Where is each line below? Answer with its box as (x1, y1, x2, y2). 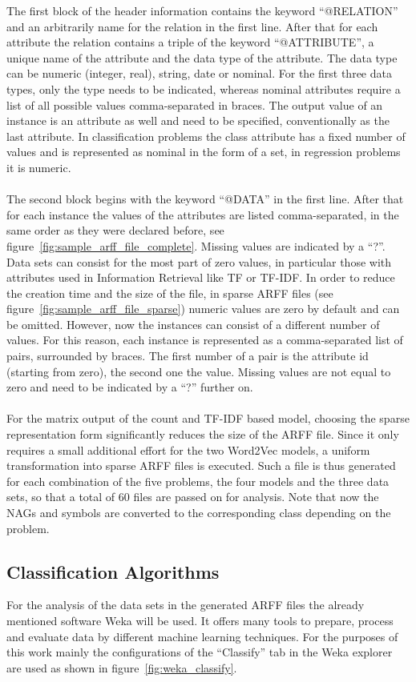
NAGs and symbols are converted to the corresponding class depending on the (6, 504, 391, 520)
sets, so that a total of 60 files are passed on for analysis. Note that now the (6, 488, 379, 505)
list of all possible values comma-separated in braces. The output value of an (6, 96, 383, 113)
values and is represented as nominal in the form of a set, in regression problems (6, 143, 401, 160)
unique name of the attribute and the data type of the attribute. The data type (6, 49, 398, 66)
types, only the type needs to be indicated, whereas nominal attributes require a (6, 80, 401, 97)
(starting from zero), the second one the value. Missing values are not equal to (6, 363, 391, 379)
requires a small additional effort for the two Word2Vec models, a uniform (6, 441, 370, 458)
